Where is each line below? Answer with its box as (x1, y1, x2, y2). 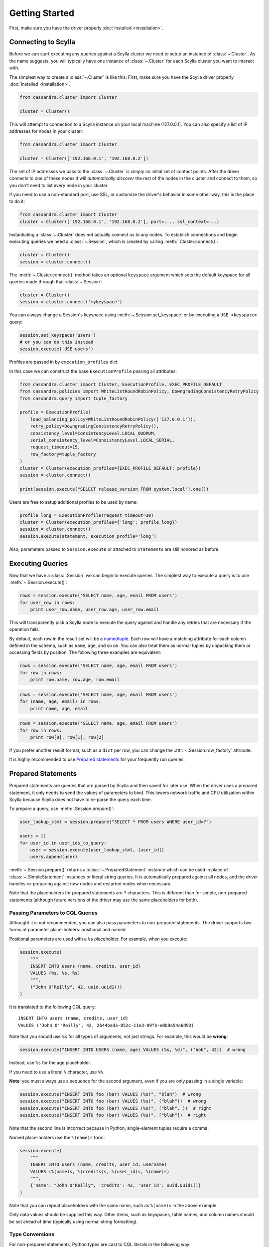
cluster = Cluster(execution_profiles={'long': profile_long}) (19, 519, 178, 525)
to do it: (9, 199, 25, 205)
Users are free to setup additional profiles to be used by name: (9, 499, 138, 505)
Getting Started (9, 7, 75, 18)
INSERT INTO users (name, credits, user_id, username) (30, 1162, 167, 1167)
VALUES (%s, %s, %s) (30, 970, 81, 976)
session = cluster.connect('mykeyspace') (19, 299, 123, 305)
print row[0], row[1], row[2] (30, 734, 104, 740)
